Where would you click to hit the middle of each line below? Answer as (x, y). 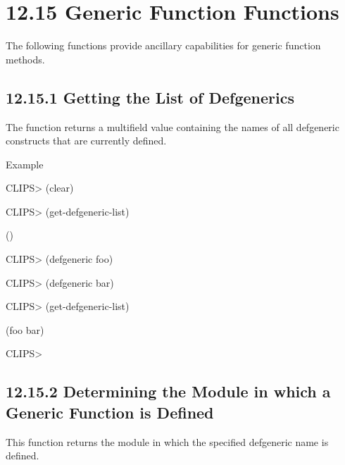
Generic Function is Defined (110, 412)
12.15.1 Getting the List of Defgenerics (150, 97)
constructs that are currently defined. (86, 141)
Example (25, 164)
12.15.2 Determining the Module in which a (168, 391)
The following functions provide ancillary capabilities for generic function (163, 45)
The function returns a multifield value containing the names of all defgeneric (172, 126)
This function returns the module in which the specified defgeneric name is (167, 441)
